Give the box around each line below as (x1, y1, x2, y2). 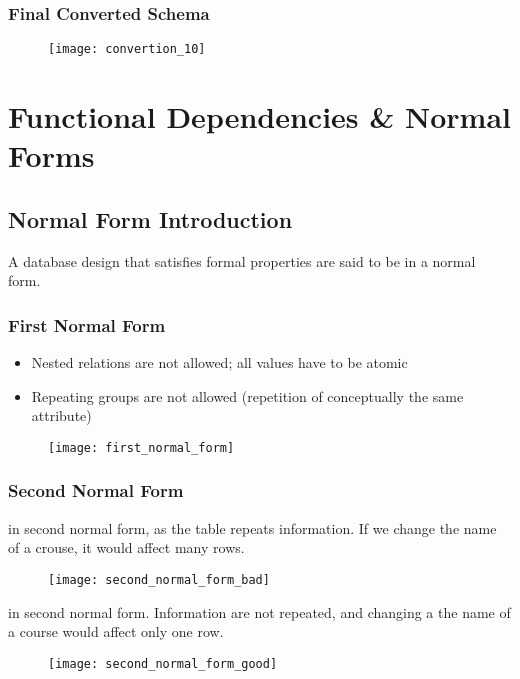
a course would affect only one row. (8, 621, 224, 642)
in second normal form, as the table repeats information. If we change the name (8, 517, 497, 538)
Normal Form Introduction (8, 203, 293, 234)
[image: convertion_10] (48, 42, 206, 57)
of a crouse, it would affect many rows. (8, 537, 245, 558)
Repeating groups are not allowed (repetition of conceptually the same (31, 385, 464, 406)
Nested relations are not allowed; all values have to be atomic (31, 352, 408, 373)
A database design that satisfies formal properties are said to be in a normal (8, 250, 476, 271)
